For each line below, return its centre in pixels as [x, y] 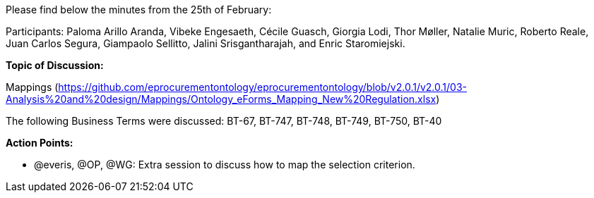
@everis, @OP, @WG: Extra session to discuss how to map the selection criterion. [225, 165]
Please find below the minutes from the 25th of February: [139, 10]
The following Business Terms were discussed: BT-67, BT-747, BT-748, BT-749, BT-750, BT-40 [224, 121]
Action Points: [40, 143]
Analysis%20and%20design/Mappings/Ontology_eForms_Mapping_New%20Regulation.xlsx [221, 99]
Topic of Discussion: [55, 65]
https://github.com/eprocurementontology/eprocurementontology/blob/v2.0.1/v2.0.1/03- [262, 87]
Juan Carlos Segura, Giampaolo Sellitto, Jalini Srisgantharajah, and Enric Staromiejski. [206, 43]
